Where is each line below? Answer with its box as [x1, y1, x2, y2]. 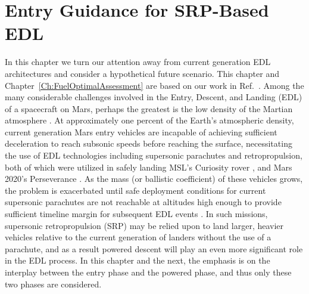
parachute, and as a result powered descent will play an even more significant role [5, 242, 303, 255]
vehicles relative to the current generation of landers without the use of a [5, 231, 271, 243]
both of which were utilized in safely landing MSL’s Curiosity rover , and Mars [5, 160, 292, 173]
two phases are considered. [5, 277, 102, 290]
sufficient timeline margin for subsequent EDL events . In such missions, [5, 208, 268, 220]
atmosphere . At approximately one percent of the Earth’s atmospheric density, [5, 114, 294, 126]
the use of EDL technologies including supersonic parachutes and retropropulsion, [5, 149, 302, 162]
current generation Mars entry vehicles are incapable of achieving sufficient [5, 125, 277, 138]
